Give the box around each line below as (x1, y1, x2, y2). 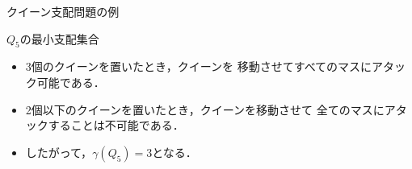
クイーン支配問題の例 (6, 3, 120, 19)
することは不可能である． (48, 117, 184, 134)
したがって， (25, 143, 93, 160)
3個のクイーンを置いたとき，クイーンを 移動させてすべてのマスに (25, 58, 372, 75)
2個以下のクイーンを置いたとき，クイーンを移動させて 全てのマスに (25, 101, 385, 117)
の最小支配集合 (19, 30, 99, 47)
